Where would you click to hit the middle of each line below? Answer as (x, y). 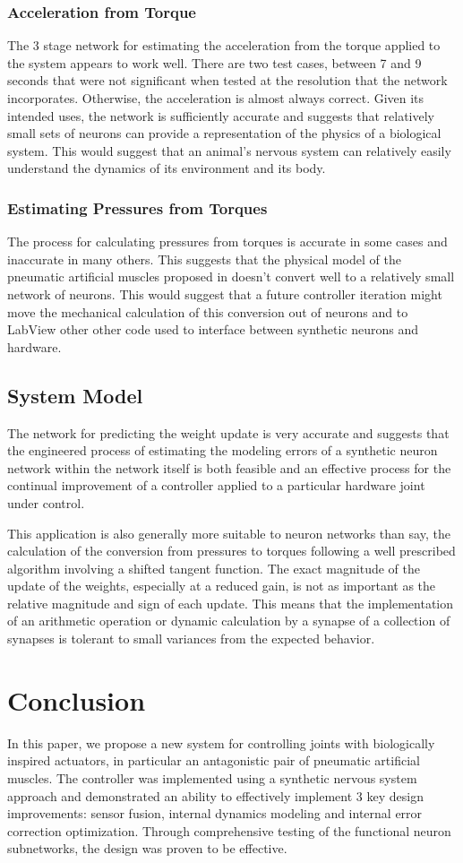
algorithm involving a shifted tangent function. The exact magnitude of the (214, 568)
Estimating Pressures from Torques (137, 207)
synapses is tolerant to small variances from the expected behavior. (191, 639)
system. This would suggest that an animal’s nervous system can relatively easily (229, 150)
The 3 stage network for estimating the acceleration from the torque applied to (224, 45)
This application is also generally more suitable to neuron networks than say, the (229, 533)
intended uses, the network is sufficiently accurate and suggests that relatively (221, 115)
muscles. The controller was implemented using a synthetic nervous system (212, 777)
